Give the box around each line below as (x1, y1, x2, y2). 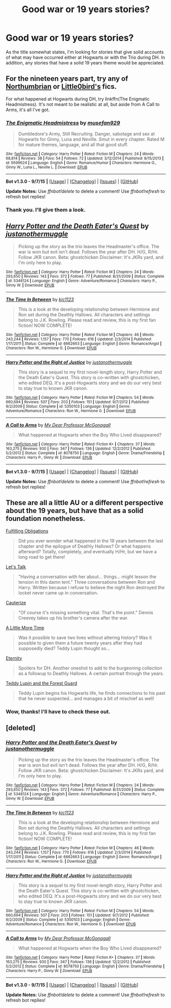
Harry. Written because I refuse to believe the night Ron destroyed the (18, 584, 165, 590)
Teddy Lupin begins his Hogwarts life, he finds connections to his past (18, 690, 165, 696)
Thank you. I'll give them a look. (6, 206, 86, 213)
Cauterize (6, 599, 26, 606)
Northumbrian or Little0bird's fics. (6, 82, 117, 91)
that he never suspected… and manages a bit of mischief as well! (18, 695, 154, 701)
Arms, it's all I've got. (6, 107, 50, 113)
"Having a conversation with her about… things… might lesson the (18, 574, 157, 580)
